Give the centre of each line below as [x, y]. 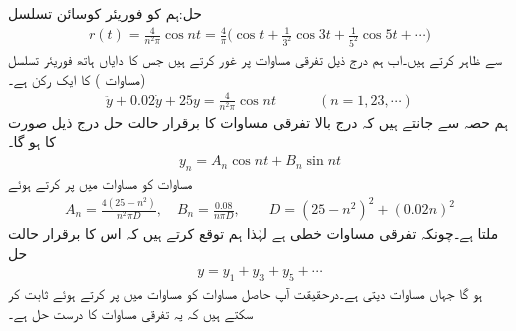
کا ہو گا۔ [32, 141]
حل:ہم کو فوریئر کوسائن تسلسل [105, 13]
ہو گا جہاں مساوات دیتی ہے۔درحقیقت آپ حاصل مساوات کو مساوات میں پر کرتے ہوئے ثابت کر [245, 293]
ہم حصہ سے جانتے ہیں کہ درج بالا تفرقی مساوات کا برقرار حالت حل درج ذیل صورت [258, 121]
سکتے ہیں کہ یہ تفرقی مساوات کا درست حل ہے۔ [131, 312]
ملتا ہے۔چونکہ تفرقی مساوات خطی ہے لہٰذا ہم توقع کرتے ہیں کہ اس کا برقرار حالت [253, 233]
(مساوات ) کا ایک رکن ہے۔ [77, 78]
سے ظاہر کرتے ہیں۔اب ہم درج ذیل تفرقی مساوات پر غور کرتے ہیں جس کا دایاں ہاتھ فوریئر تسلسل [255, 59]
